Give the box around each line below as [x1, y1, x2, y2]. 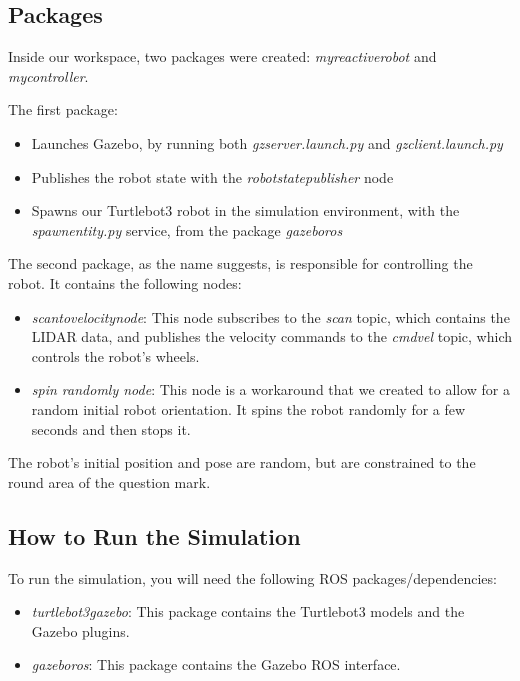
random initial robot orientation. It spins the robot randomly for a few [31, 398, 466, 419]
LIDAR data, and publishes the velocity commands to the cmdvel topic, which [31, 326, 513, 347]
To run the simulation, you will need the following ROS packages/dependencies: [8, 567, 497, 588]
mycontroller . [8, 65, 89, 86]
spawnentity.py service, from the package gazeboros [31, 219, 343, 240]
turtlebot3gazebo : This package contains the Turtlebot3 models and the [31, 601, 465, 622]
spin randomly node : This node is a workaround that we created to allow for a [31, 379, 510, 400]
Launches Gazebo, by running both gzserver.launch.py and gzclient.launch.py [31, 132, 503, 153]
